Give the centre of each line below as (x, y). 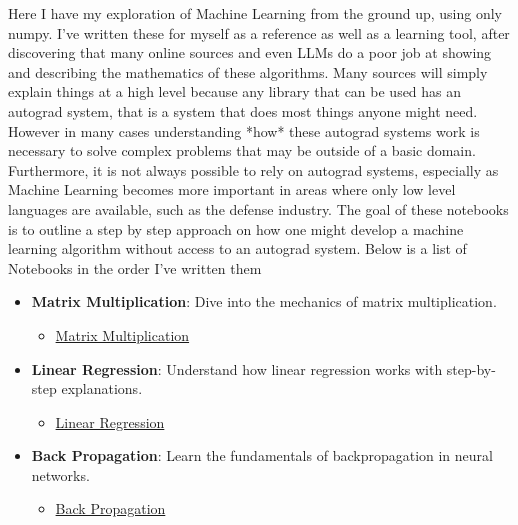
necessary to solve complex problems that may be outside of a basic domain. (242, 150)
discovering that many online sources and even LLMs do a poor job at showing (250, 52)
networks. (60, 474)
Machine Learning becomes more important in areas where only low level (232, 189)
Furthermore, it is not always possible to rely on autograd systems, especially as (253, 169)
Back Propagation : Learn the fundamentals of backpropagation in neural (262, 455)
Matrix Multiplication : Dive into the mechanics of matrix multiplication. (264, 301)
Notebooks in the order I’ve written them (135, 267)
